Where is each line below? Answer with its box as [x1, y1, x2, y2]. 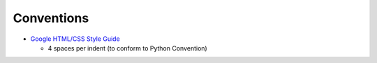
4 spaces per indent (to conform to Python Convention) [47, 44, 207, 52]
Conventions [13, 10, 89, 26]
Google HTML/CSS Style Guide [30, 35, 120, 43]
